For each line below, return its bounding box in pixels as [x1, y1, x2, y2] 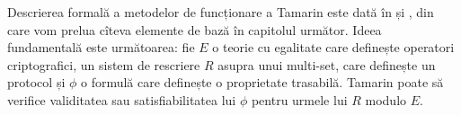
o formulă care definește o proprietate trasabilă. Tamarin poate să [80, 73, 444, 92]
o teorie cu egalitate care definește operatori [212, 38, 455, 57]
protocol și [7, 73, 66, 92]
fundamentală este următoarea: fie [7, 38, 195, 57]
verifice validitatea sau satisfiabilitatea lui [7, 90, 236, 109]
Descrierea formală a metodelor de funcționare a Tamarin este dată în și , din [7, 3, 434, 21]
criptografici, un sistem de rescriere [7, 55, 200, 74]
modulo [365, 90, 407, 109]
